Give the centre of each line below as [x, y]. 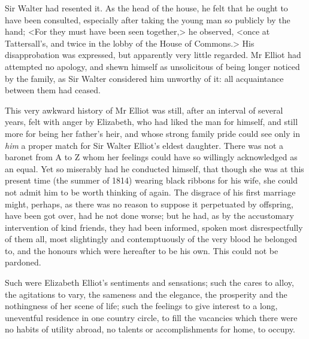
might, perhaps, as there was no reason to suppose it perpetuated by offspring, [149, 204]
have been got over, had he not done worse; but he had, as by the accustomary [149, 216]
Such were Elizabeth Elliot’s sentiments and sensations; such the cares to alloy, [149, 282]
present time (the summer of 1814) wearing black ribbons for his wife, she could [152, 180]
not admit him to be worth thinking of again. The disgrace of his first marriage [150, 192]
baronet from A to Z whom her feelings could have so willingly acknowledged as [151, 157]
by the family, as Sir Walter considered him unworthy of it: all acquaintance [144, 78]
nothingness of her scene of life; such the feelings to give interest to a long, [141, 306]
